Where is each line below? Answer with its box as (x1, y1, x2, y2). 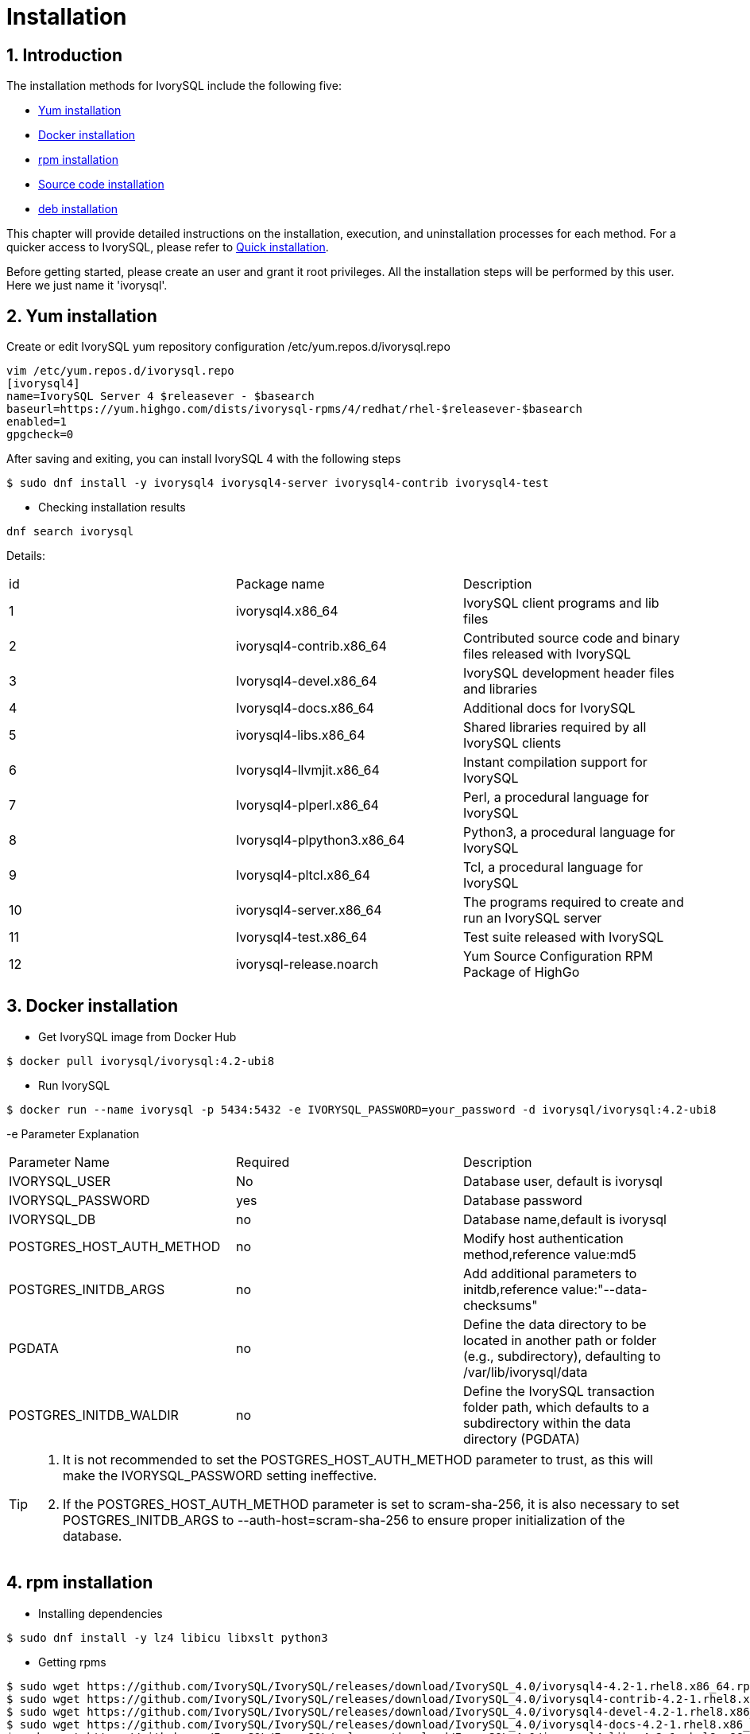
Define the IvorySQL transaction (462, 1382, 655, 1399)
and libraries (462, 681, 538, 698)
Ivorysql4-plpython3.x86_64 (235, 832, 405, 849)
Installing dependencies (38, 1606, 163, 1620)
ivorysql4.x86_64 (235, 603, 338, 620)
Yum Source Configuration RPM (462, 948, 653, 965)
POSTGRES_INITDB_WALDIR (9, 1406, 179, 1423)
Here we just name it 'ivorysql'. (6, 278, 168, 293)
